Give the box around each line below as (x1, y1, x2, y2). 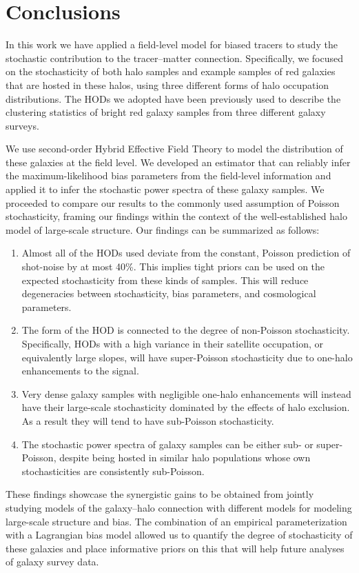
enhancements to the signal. (21, 363, 139, 378)
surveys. (6, 118, 39, 132)
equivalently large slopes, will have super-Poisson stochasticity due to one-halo (21, 350, 353, 364)
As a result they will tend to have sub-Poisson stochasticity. (21, 413, 274, 428)
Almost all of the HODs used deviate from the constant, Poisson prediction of (21, 245, 351, 260)
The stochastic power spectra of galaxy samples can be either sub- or (21, 436, 314, 451)
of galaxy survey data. (6, 554, 99, 569)
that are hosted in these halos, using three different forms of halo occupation (6, 77, 329, 92)
